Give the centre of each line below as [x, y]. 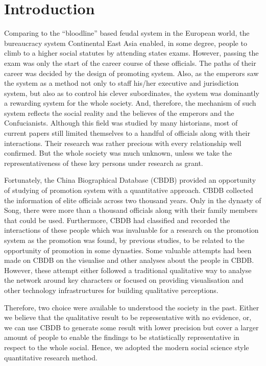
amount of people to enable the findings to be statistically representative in [122, 337]
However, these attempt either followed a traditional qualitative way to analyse [128, 270]
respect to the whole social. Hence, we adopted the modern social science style [127, 347]
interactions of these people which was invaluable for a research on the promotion [131, 230]
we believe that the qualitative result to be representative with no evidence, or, [128, 317]
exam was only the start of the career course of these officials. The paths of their [130, 63]
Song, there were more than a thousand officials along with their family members [131, 210]
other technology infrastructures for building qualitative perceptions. [111, 290]
